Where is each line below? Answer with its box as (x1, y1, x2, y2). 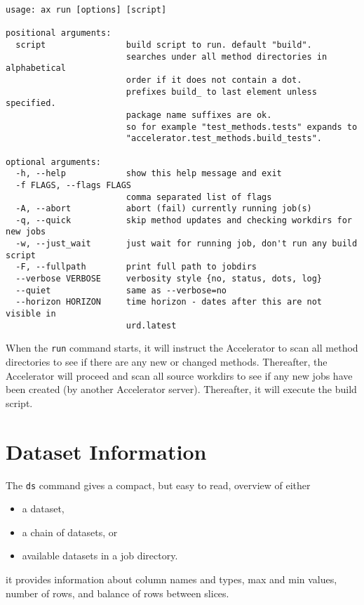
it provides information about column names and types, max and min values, (6, 571, 337, 586)
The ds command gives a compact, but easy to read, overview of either (6, 477, 311, 492)
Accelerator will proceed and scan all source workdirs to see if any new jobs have (6, 368, 353, 383)
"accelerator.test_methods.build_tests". (126, 133, 323, 144)
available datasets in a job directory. (22, 548, 178, 563)
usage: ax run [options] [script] (6, 5, 167, 15)
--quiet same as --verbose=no (15, 285, 227, 295)
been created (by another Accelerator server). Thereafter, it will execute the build (6, 382, 357, 397)
